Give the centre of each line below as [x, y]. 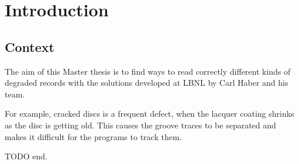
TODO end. [26, 156]
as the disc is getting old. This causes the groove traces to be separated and [140, 125]
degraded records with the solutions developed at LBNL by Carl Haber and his [147, 83]
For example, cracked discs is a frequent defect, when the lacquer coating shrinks [149, 114]
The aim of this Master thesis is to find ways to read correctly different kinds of [148, 71]
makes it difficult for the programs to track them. [93, 136]
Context [30, 46]
